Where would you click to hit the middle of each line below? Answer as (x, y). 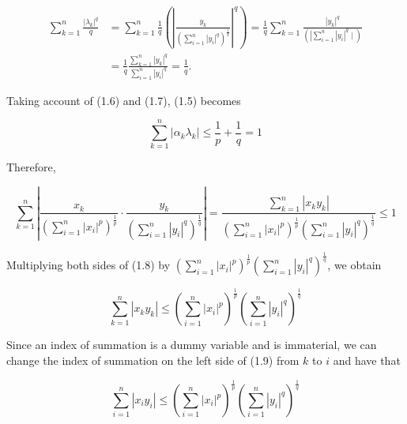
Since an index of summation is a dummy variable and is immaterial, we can (192, 345)
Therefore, (31, 167)
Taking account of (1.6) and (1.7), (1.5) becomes (124, 100)
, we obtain (354, 265)
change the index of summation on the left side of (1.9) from (153, 360)
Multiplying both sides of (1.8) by (89, 265)
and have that (367, 360)
